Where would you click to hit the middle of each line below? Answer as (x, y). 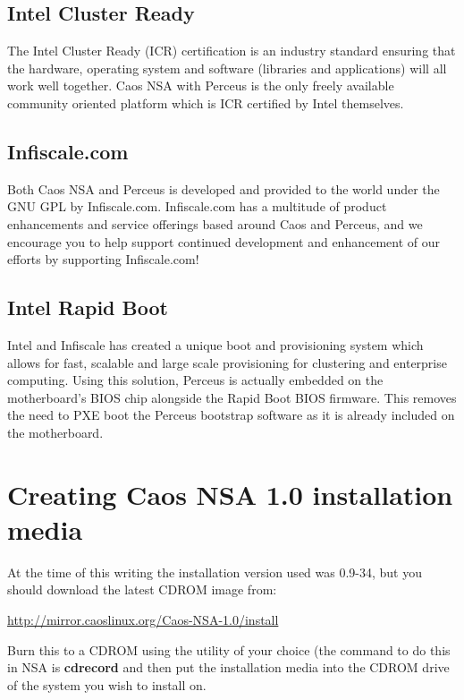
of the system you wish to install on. (107, 684)
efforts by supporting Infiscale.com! (103, 259)
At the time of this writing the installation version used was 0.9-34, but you (215, 572)
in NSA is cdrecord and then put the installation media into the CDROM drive (228, 667)
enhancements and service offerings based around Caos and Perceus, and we (215, 223)
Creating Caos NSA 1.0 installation (230, 494)
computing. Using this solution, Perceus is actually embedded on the (195, 380)
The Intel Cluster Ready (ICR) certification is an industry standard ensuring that (232, 51)
